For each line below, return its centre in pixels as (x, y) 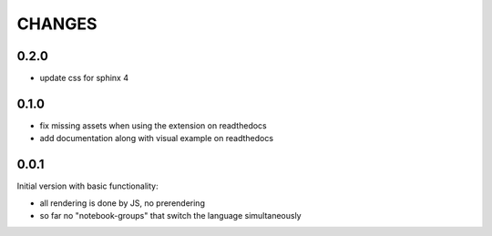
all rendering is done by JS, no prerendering (122, 203)
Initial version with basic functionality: (87, 186)
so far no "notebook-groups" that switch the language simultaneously (170, 216)
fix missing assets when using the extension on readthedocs (154, 125)
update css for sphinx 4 (84, 78)
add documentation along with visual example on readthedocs (156, 139)
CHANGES (57, 24)
